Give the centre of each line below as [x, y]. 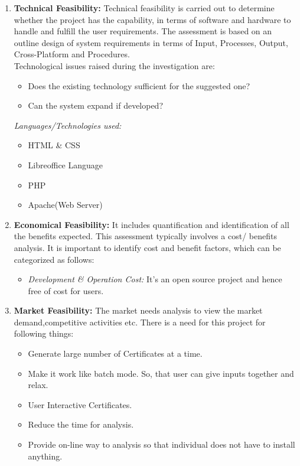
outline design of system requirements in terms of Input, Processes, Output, [151, 42]
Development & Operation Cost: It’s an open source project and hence [155, 279]
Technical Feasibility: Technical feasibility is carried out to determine [144, 8]
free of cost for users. [66, 290]
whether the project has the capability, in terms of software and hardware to [152, 19]
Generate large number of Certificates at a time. [115, 353]
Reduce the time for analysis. [81, 424]
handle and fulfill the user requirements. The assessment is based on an [143, 31]
